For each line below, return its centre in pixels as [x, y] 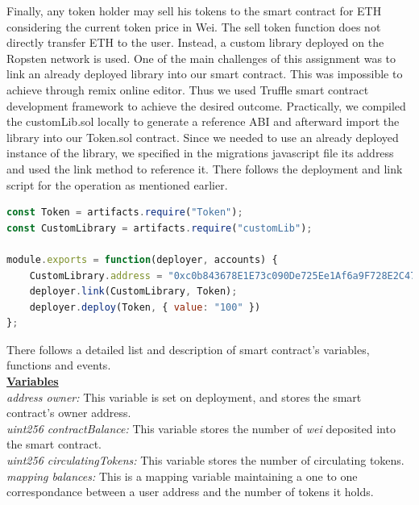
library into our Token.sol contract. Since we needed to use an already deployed [203, 137]
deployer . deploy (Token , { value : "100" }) [145, 307]
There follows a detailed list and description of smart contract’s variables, [188, 349]
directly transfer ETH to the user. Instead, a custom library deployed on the [195, 42]
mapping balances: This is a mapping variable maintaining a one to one [182, 476]
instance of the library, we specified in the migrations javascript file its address [200, 153]
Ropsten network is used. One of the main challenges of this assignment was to [201, 58]
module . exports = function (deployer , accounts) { [142, 259]
